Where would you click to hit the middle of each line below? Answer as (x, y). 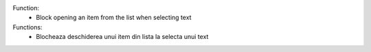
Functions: (27, 27)
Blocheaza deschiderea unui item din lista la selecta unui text (122, 37)
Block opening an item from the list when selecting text (114, 18)
